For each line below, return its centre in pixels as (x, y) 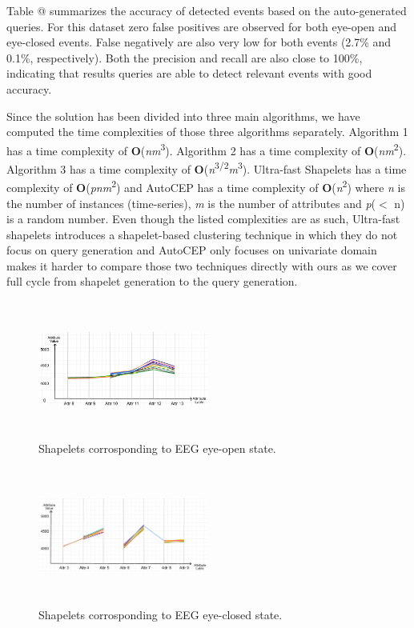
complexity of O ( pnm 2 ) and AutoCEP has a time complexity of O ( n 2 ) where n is (206, 186)
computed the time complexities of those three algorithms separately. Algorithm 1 (207, 132)
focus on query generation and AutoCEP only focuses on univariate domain (192, 250)
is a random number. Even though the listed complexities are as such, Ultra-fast (203, 219)
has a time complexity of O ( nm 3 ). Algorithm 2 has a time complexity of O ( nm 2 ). (207, 149)
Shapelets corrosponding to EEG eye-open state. (157, 448)
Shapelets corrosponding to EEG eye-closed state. (161, 614)
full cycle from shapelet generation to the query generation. (152, 281)
